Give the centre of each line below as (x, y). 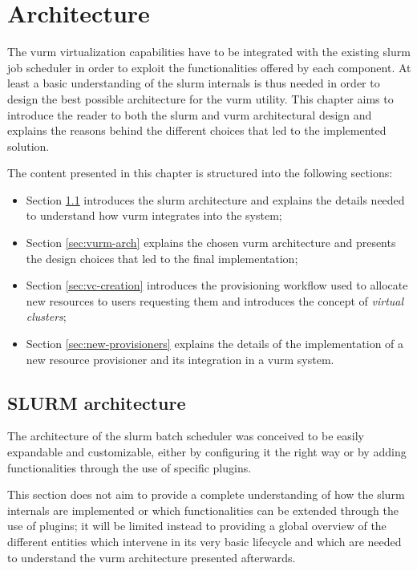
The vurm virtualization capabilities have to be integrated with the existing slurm (209, 52)
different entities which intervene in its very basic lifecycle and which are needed (204, 541)
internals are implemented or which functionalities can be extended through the (203, 510)
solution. (28, 146)
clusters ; (46, 316)
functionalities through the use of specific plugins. (130, 467)
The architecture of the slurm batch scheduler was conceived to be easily (186, 436)
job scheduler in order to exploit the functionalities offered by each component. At (209, 67)
